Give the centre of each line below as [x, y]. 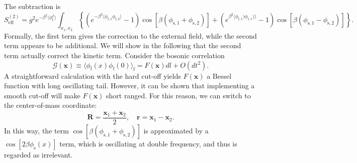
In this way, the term [36, 131]
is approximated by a [176, 131]
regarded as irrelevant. [38, 155]
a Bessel [219, 75]
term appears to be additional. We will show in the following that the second [123, 45]
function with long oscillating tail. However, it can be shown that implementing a [129, 86]
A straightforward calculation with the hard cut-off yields [93, 75]
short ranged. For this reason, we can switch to [178, 95]
